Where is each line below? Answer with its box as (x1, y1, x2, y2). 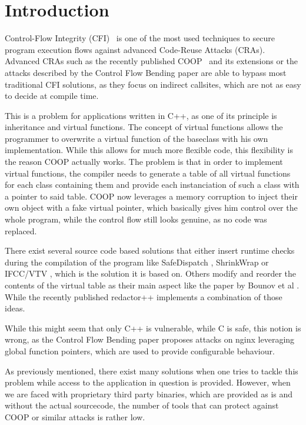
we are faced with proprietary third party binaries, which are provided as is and (5, 387, 293, 400)
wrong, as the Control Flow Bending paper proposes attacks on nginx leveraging (5, 333, 295, 346)
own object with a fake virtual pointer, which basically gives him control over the (5, 201, 298, 214)
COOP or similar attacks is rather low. (5, 410, 145, 423)
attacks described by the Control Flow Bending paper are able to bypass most (5, 66, 287, 78)
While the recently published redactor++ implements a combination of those (5, 290, 282, 303)
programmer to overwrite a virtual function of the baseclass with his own (5, 132, 268, 144)
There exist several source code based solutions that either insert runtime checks (5, 244, 295, 257)
